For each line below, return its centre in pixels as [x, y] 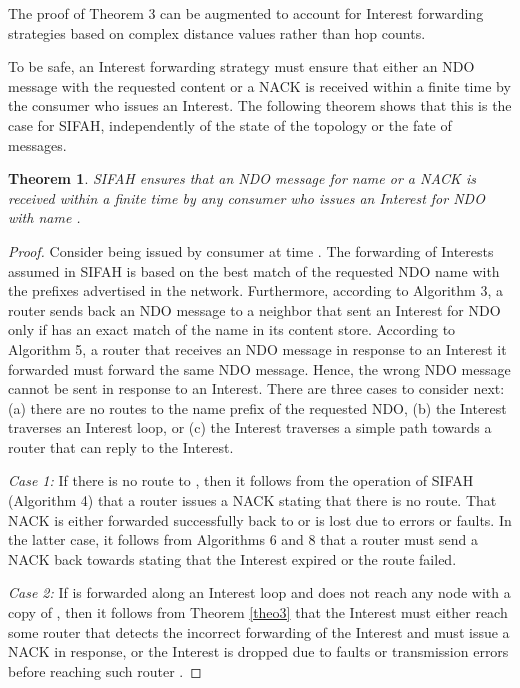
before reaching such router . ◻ [105, 670]
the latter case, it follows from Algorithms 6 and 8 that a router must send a [243, 539]
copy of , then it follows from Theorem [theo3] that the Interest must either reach [258, 612]
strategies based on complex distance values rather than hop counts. [217, 32]
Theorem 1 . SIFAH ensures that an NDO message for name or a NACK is [242, 178]
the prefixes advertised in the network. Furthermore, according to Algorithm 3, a [255, 290]
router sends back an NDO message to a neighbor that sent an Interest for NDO [254, 309]
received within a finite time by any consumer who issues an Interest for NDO [246, 197]
